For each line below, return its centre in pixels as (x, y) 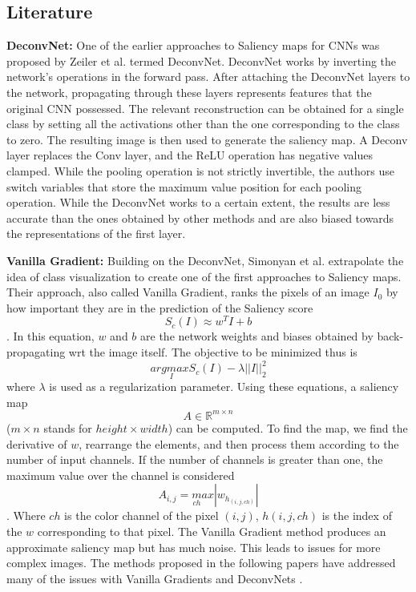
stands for (68, 427)
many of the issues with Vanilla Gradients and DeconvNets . (155, 578)
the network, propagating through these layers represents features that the (189, 92)
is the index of (357, 515)
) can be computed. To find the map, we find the (288, 427)
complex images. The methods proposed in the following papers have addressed (201, 563)
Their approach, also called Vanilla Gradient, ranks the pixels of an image (188, 292)
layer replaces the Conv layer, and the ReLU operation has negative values (190, 155)
